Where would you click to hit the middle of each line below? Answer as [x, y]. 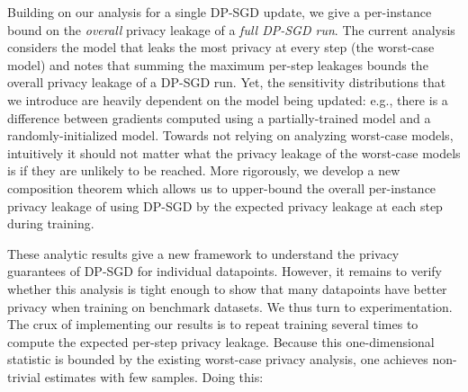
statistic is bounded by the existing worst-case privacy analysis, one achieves [218, 359]
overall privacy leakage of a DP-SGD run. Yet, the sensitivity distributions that [227, 82]
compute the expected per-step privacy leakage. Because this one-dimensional [221, 341]
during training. [51, 223]
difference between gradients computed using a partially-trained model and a [219, 117]
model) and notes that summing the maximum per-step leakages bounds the [218, 64]
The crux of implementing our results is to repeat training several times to [213, 324]
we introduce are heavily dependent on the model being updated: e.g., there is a [228, 99]
